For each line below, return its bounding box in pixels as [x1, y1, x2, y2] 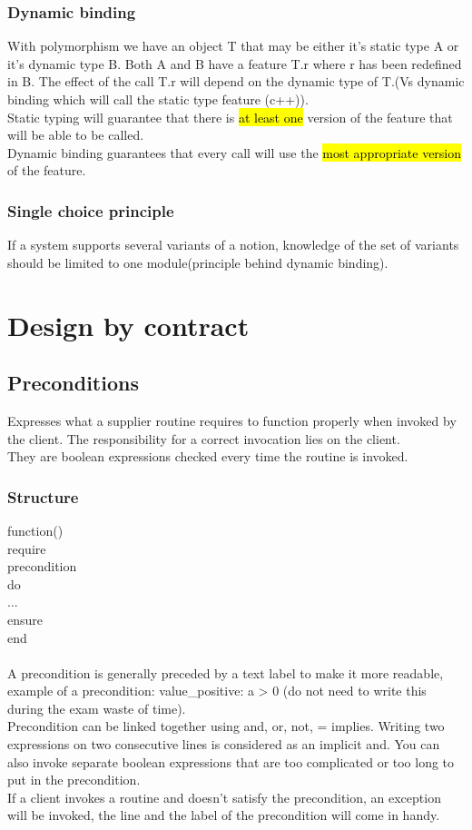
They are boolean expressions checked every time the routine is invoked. [7, 447, 408, 466]
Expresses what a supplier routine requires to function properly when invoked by [7, 410, 457, 430]
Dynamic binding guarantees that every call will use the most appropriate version [7, 143, 462, 162]
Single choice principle [7, 199, 174, 222]
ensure [7, 609, 44, 628]
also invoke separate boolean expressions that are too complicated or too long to [7, 752, 455, 771]
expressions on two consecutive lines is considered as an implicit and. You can [7, 735, 440, 754]
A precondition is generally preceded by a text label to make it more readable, [7, 663, 444, 682]
